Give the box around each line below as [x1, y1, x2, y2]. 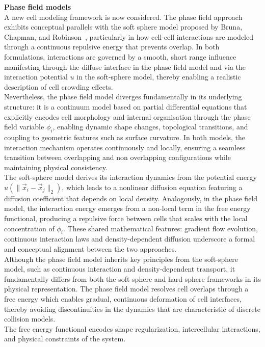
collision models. [4, 313, 56, 324]
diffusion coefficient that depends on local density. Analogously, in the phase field [4, 193, 258, 203]
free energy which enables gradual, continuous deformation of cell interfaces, [4, 293, 242, 304]
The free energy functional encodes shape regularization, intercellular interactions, [4, 323, 260, 334]
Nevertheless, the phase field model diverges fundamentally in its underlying [4, 91, 242, 102]
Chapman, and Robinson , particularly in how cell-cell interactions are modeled [4, 31, 253, 42]
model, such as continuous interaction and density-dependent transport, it [4, 263, 235, 274]
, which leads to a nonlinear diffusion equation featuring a [62, 181, 243, 192]
